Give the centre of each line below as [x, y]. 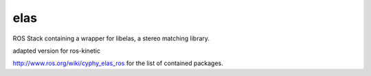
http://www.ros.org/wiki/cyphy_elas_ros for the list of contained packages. [118, 63]
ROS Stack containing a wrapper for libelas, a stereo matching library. [111, 38]
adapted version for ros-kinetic [57, 51]
